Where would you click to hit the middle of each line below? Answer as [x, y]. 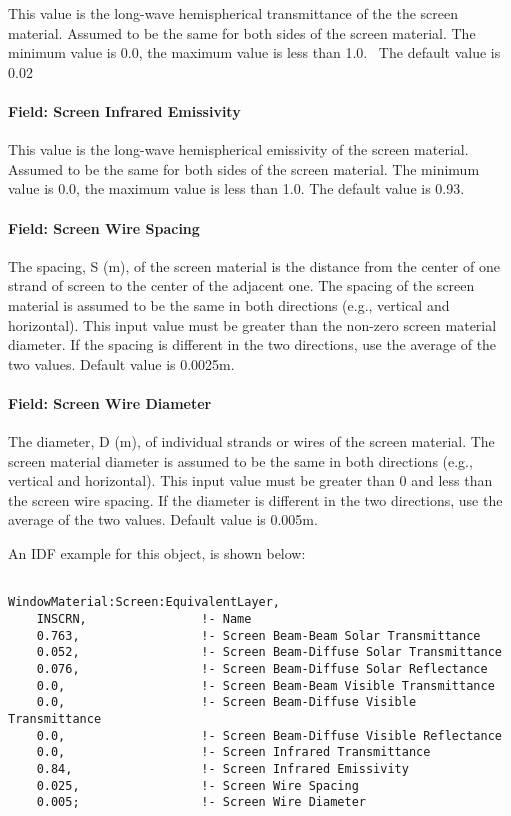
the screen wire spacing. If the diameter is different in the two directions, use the [255, 499]
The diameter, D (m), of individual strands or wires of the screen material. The [251, 441]
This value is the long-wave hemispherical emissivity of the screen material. [238, 149]
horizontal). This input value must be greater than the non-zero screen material [252, 324]
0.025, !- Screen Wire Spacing [197, 785]
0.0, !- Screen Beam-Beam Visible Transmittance [265, 685]
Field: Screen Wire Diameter [110, 402]
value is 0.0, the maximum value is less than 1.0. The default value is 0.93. [236, 188]
